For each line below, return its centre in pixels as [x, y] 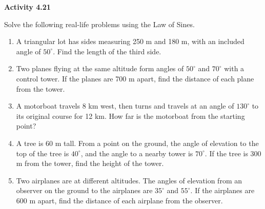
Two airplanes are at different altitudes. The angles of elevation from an [129, 180]
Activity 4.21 [27, 7]
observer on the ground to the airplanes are [84, 190]
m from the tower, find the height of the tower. [90, 163]
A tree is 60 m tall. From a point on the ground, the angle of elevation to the [137, 143]
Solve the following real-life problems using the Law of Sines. [99, 24]
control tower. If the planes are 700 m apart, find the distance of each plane [135, 78]
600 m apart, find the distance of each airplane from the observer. [119, 200]
